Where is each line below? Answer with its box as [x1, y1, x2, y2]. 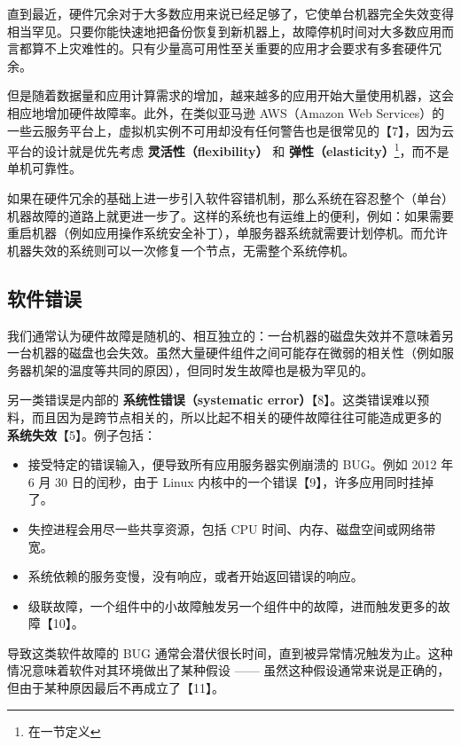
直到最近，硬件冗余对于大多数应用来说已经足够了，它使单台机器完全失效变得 [7, 4, 454, 22]
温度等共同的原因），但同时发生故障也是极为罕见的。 [68, 360, 373, 379]
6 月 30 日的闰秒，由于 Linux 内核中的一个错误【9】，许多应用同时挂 [27, 472, 422, 491]
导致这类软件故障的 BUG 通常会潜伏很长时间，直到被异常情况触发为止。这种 [7, 643, 453, 662]
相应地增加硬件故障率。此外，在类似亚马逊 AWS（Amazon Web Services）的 [7, 103, 445, 122]
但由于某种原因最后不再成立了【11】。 [7, 679, 224, 697]
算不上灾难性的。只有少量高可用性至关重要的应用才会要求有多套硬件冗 [31, 39, 441, 58]
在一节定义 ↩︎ [27, 721, 101, 740]
